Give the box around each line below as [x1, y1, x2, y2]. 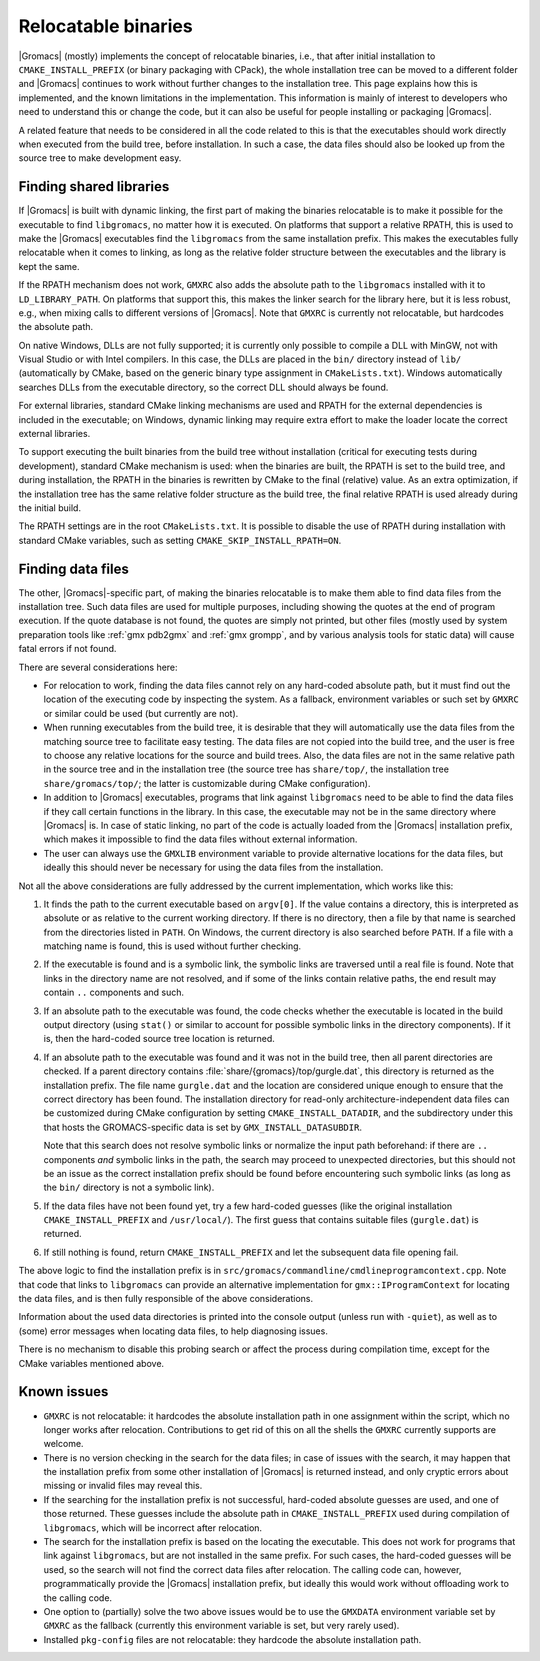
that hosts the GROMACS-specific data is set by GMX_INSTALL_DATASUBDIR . [43, 1121, 362, 1133]
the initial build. [18, 502, 82, 514]
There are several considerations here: [18, 661, 179, 673]
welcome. [43, 1438, 84, 1450]
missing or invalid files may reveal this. [43, 1480, 203, 1492]
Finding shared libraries [18, 178, 170, 195]
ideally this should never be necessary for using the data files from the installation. [43, 861, 384, 874]
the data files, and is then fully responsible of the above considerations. [18, 1293, 314, 1305]
